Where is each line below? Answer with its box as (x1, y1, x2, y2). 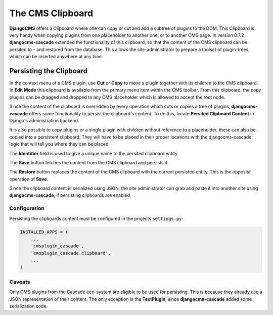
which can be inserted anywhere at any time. (9, 54, 103, 60)
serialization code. (9, 303, 48, 309)
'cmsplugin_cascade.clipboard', (30, 250, 111, 256)
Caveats (9, 278, 30, 285)
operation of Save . (9, 176, 48, 182)
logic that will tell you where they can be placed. (9, 141, 110, 147)
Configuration (9, 205, 45, 212)
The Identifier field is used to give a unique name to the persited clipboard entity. (9, 150, 179, 156)
